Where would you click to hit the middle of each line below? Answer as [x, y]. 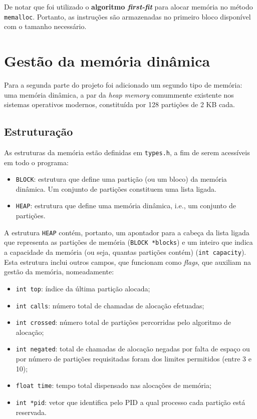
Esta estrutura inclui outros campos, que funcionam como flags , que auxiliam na [127, 262]
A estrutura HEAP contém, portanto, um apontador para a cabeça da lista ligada [127, 232]
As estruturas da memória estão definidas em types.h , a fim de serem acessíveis [127, 152]
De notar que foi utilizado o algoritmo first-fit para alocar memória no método [128, 7]
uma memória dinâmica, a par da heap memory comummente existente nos [119, 94]
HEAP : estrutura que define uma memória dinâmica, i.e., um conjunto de [126, 205]
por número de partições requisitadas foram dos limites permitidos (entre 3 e [134, 359]
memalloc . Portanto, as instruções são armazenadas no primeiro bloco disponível [127, 16]
